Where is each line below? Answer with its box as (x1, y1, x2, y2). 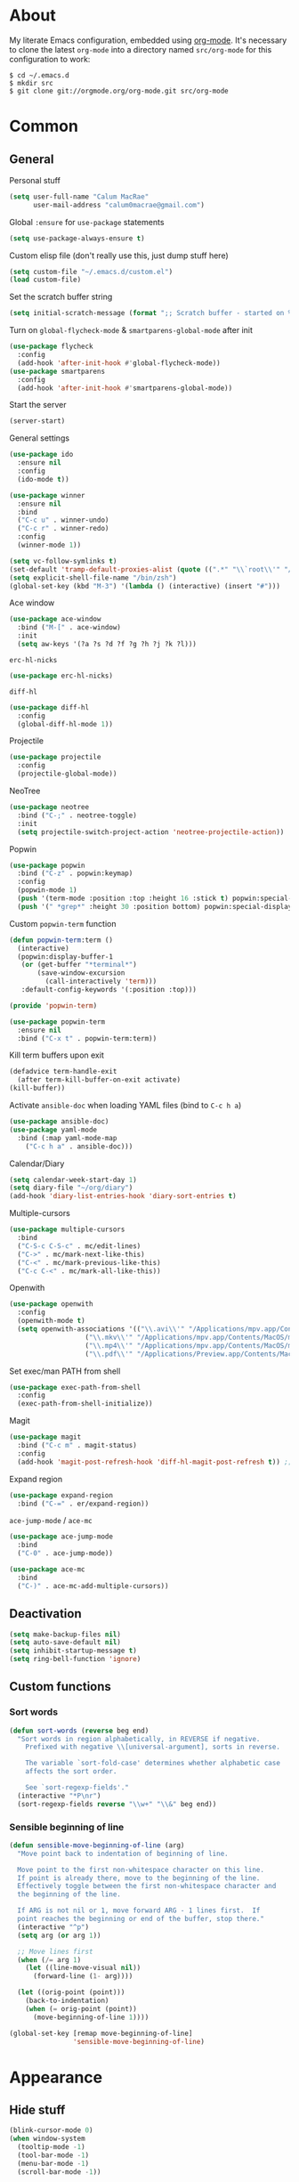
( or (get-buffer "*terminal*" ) (20, 961, 138, 969)
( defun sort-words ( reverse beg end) (9, 1726, 149, 1735)
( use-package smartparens (9, 367, 105, 376)
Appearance (9, 2067, 103, 2088)
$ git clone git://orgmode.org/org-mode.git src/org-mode (9, 86, 229, 95)
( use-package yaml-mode (9, 1125, 98, 1134)
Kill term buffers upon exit (9, 1050, 104, 1060)
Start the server (9, 400, 67, 410)
